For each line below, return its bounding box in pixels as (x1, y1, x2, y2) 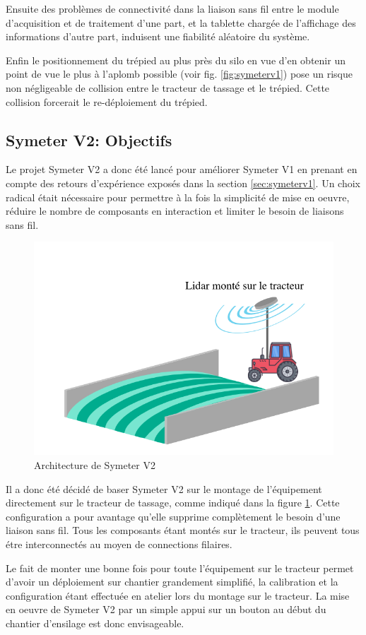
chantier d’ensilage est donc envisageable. (6, 615, 184, 630)
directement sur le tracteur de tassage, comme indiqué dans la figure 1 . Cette (6, 495, 340, 510)
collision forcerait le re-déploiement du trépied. (6, 94, 208, 109)
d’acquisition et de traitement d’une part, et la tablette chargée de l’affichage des (6, 15, 356, 30)
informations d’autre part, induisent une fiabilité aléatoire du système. (6, 29, 310, 44)
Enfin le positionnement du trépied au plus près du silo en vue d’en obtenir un (6, 52, 346, 67)
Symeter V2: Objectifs (6, 129, 172, 150)
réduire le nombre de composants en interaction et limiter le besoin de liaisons (6, 203, 344, 218)
